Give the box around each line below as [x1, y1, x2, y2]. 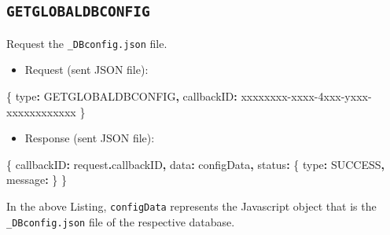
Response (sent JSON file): [24, 130, 155, 146]
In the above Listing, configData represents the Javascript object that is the [6, 198, 377, 214]
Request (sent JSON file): [24, 61, 149, 78]
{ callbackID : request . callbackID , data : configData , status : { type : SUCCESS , [6, 156, 384, 172]
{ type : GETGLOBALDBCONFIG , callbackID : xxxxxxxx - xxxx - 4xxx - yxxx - [6, 88, 372, 105]
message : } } [6, 171, 67, 188]
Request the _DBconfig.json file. [6, 35, 167, 51]
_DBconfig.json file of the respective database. [6, 213, 235, 229]
